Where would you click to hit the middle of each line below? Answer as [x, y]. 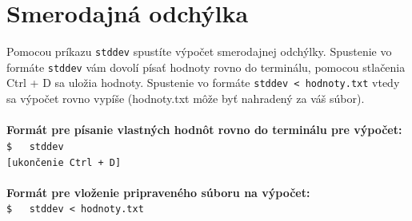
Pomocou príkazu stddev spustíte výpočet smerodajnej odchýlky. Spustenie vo [199, 51]
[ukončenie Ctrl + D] [64, 162]
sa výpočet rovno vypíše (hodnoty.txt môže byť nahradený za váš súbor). [186, 99]
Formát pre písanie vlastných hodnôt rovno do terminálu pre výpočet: [204, 130]
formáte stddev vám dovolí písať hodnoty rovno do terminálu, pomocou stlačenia [206, 67]
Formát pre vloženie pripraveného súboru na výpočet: [158, 192]
